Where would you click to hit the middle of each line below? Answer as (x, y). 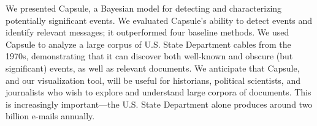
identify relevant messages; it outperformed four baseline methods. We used (147, 32)
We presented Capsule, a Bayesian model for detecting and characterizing (144, 8)
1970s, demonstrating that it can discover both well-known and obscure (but (149, 56)
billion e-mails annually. (50, 116)
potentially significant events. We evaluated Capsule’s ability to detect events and (159, 20)
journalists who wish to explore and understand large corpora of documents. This (158, 92)
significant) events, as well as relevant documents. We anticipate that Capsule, (153, 68)
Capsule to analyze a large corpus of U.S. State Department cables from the (148, 44)
